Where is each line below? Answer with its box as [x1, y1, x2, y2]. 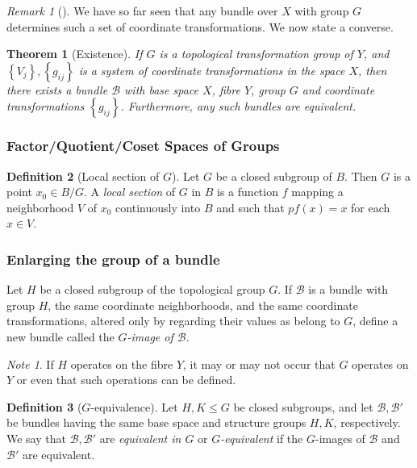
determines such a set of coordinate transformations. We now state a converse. [6, 18, 394, 35]
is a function [217, 183, 278, 200]
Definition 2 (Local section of [6, 167, 160, 184]
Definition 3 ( [6, 398, 82, 415]
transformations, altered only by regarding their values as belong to [6, 312, 340, 329]
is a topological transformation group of [159, 45, 353, 62]
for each [351, 198, 390, 215]
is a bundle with [308, 281, 389, 298]
